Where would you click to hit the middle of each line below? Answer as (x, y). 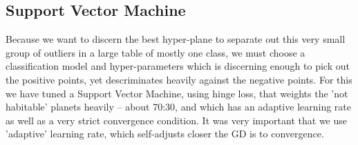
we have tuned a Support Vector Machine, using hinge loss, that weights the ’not (177, 93)
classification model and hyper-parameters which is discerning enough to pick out (178, 66)
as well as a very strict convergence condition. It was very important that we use (177, 120)
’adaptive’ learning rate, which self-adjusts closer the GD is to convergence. (165, 134)
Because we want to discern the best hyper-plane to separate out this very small (176, 39)
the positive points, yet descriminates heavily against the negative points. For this (179, 79)
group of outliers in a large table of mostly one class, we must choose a (156, 52)
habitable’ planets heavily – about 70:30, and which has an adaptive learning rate (179, 107)
